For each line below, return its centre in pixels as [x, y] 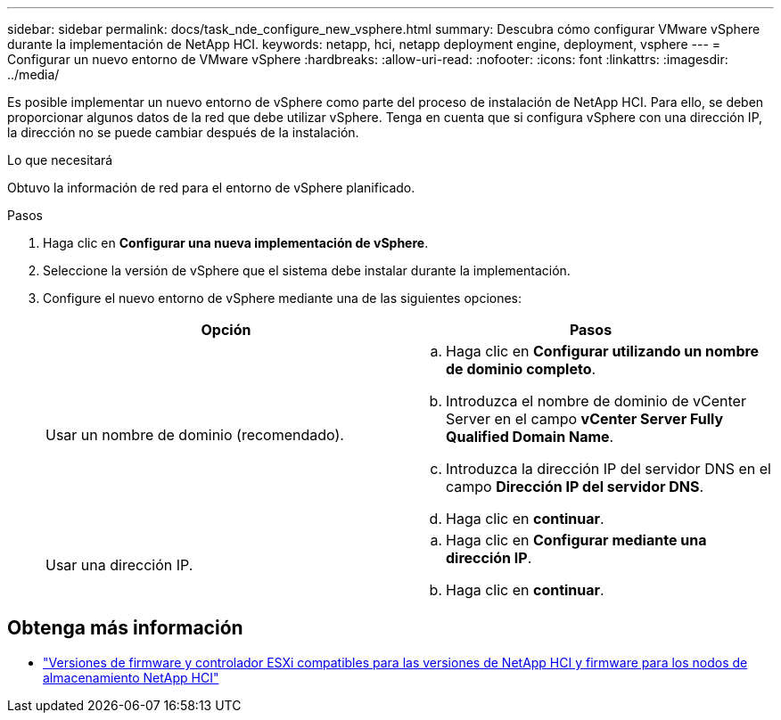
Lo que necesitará [60, 160]
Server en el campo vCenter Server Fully [585, 419]
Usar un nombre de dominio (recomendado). [195, 435]
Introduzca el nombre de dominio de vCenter [596, 401]
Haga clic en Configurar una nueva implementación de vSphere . [236, 243]
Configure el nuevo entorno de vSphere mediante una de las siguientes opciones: [283, 298]
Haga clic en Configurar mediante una [576, 540]
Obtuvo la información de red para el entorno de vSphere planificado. [211, 188]
